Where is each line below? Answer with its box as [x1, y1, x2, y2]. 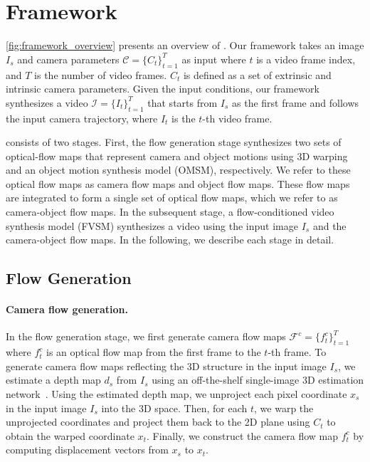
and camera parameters [17, 51, 120, 66]
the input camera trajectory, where [6, 110, 158, 125]
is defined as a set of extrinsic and [183, 67, 332, 82]
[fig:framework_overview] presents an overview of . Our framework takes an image [6, 38, 364, 53]
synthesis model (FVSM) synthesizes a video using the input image [6, 218, 298, 233]
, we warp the [254, 400, 314, 415]
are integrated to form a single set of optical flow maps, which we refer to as [6, 190, 338, 205]
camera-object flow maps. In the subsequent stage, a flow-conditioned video [6, 204, 334, 219]
